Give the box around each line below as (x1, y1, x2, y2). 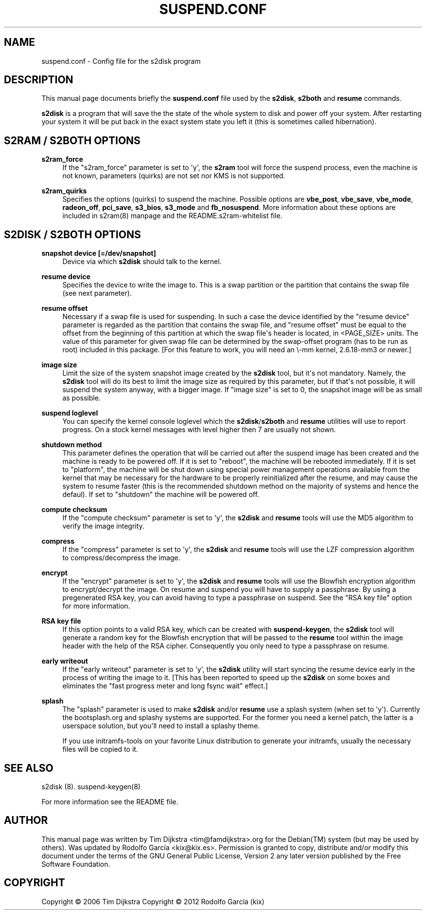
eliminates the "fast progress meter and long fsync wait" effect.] (62, 682, 268, 690)
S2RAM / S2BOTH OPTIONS (4, 134, 141, 147)
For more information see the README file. (41, 797, 178, 806)
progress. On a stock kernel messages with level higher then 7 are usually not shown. (62, 425, 336, 434)
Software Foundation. (41, 859, 110, 868)
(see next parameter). (62, 289, 132, 298)
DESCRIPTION (4, 74, 73, 86)
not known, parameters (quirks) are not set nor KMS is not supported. (62, 171, 285, 180)
